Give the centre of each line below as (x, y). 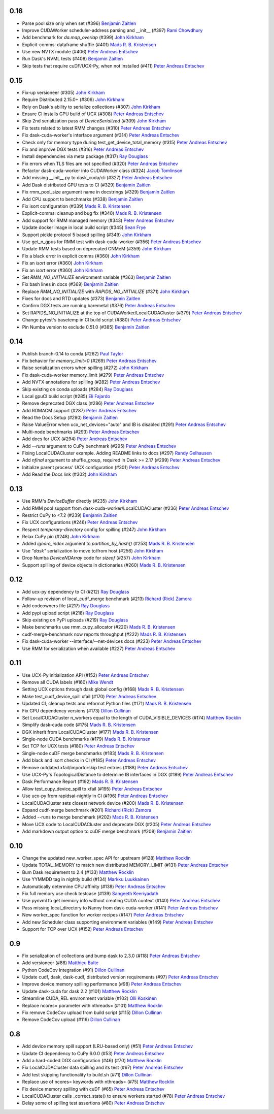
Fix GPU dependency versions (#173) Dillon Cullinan (77, 710)
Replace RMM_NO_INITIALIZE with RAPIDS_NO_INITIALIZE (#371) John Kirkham (106, 291)
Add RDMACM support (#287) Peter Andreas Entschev (79, 410)
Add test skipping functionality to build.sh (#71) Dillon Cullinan (87, 1074)
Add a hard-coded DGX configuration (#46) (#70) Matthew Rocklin (92, 1061)
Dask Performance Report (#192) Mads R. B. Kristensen (80, 781)
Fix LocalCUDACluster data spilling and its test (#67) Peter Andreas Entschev (103, 1068)
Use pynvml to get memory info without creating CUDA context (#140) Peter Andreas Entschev (121, 901)
